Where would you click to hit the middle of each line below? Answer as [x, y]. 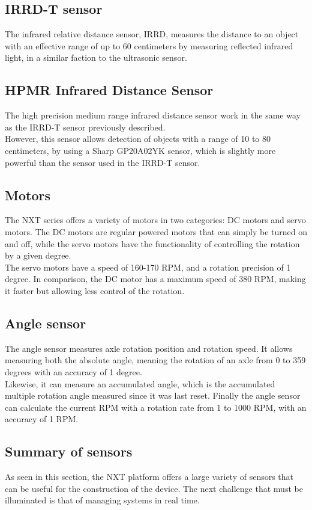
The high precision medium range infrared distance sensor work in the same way [153, 115]
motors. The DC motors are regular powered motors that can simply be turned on [156, 231]
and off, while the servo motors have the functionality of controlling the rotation [152, 243]
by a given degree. [38, 255]
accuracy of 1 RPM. [42, 419]
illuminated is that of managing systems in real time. [102, 500]
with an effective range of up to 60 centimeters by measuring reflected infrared [149, 45]
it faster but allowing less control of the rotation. [95, 290]
